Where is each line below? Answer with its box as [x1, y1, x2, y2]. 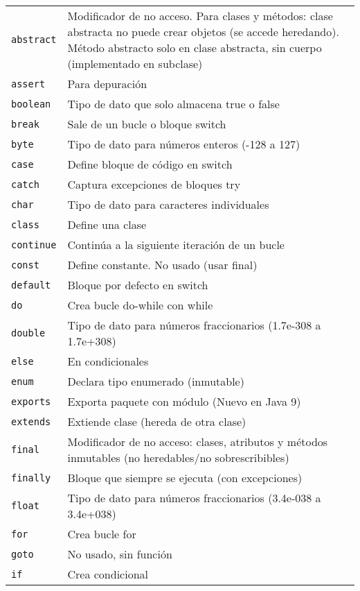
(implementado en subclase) [67, 55, 203, 71]
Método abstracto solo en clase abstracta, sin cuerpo [67, 40, 322, 55]
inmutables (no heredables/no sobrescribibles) [67, 449, 289, 465]
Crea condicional [67, 566, 148, 582]
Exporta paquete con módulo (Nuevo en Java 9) [67, 393, 301, 409]
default [11, 279, 51, 291]
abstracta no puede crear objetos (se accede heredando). [67, 24, 339, 40]
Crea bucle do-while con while [67, 297, 213, 313]
